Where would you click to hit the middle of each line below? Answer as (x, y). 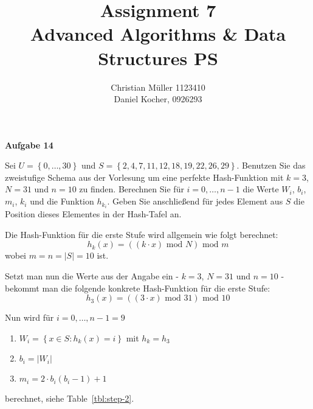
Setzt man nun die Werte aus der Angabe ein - (92, 275)
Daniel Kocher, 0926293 (158, 99)
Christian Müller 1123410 (158, 87)
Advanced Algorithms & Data (158, 34)
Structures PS (158, 58)
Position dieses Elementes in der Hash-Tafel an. (93, 214)
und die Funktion (62, 201)
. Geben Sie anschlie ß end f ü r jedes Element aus (195, 201)
